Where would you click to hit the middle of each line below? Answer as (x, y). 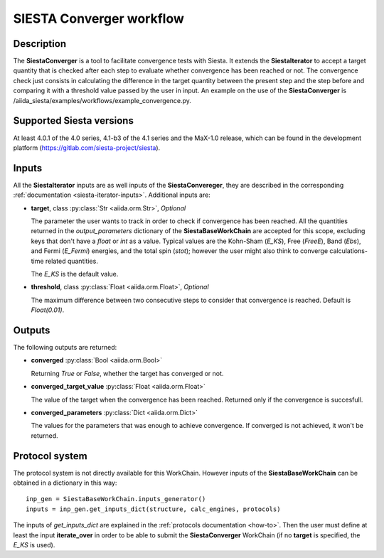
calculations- (348, 251)
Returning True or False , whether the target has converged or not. (127, 373)
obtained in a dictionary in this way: (65, 483)
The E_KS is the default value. (75, 274)
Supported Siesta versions (74, 121)
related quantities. (72, 261)
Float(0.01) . (48, 310)
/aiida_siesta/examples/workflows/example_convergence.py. (102, 100)
